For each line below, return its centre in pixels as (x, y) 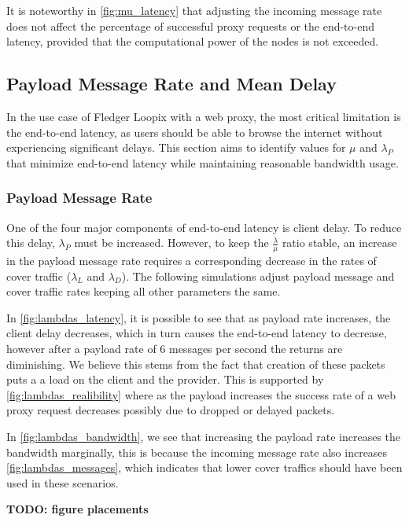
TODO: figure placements (77, 509)
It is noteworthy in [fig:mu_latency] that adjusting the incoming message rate (194, 10)
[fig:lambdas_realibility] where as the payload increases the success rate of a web (201, 394)
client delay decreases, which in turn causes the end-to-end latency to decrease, (197, 333)
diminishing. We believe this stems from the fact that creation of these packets (196, 364)
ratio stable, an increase (339, 243)
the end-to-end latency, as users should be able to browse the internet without (195, 132)
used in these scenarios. (63, 482)
